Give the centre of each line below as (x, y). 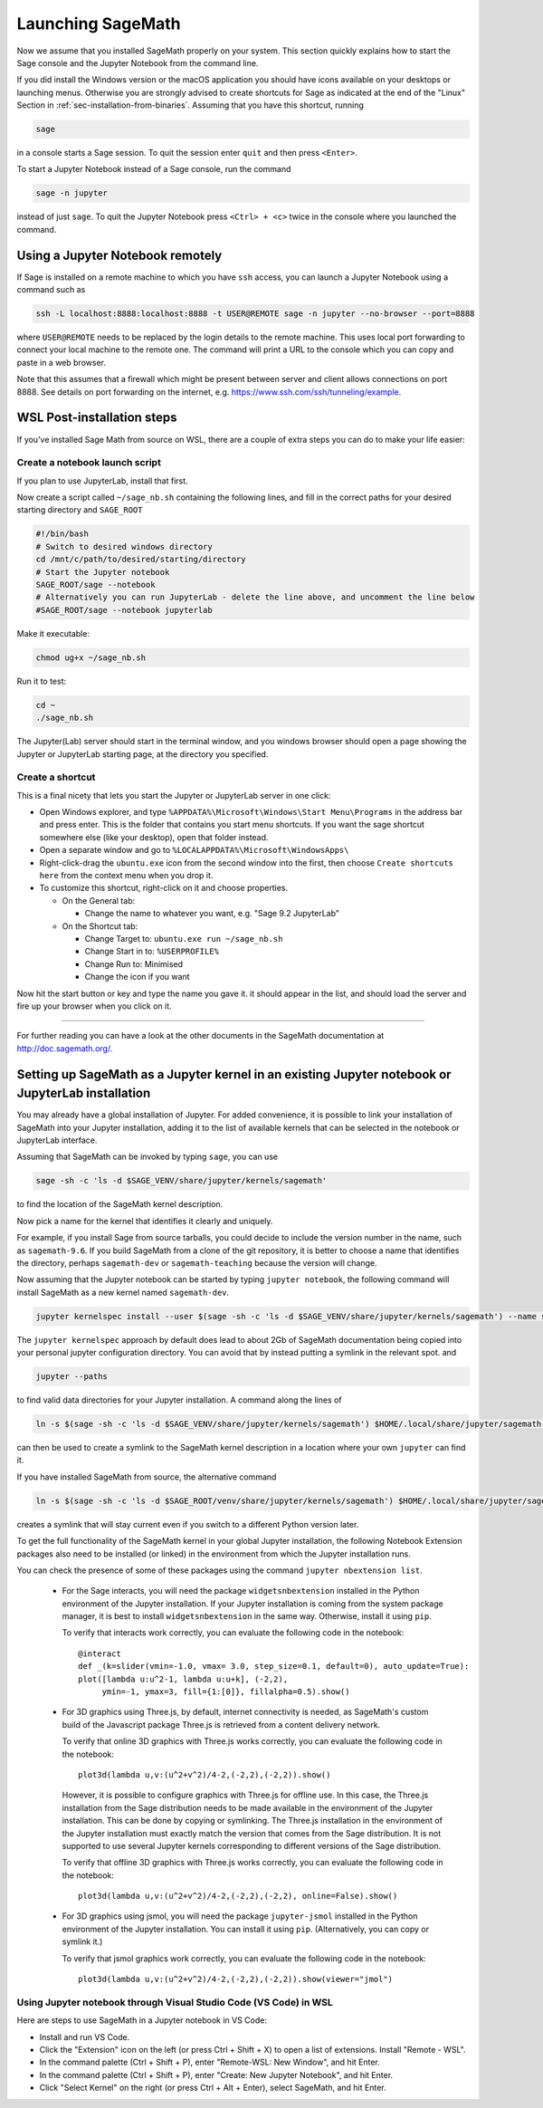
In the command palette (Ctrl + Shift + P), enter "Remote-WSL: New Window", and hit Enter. (210, 2062)
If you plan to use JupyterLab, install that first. (103, 481)
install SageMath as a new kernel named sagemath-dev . (123, 1292)
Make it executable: (53, 633)
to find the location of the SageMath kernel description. (120, 1204)
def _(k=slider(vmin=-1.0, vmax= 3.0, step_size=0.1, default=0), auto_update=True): (274, 1667)
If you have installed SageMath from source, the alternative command (147, 1477)
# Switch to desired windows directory (124, 546)
